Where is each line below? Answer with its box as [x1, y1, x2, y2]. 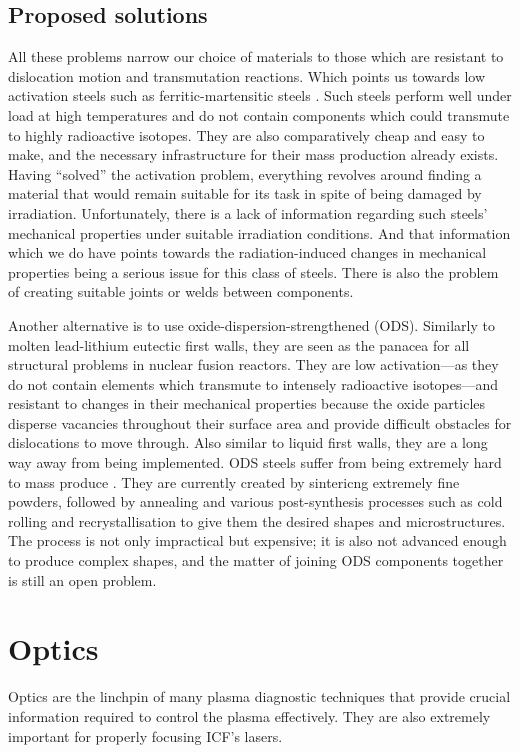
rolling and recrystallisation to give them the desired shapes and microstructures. [8, 510, 506, 531]
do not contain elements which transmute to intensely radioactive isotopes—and [8, 373, 499, 394]
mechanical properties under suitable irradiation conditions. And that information [8, 222, 511, 243]
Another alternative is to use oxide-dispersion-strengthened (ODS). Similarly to [8, 314, 495, 335]
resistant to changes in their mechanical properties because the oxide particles [8, 393, 486, 414]
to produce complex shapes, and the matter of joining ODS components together [8, 550, 504, 571]
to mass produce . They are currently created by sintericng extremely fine [8, 471, 460, 492]
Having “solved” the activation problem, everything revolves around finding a [8, 163, 482, 184]
